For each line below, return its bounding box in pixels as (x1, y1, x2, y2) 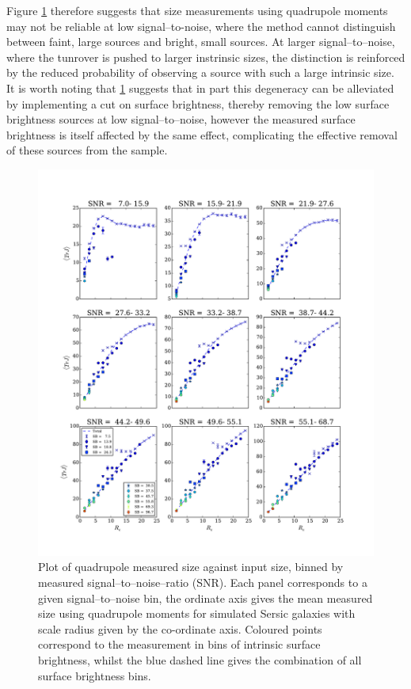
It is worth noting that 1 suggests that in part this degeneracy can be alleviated (6, 79, 394, 96)
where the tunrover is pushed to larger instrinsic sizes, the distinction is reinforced (6, 48, 405, 65)
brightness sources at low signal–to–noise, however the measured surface (6, 111, 356, 128)
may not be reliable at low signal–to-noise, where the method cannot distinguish (6, 17, 396, 34)
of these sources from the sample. (6, 142, 168, 158)
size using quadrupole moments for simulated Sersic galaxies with (38, 605, 356, 622)
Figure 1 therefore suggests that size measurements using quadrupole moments (6, 2, 388, 18)
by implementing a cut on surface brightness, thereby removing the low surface (6, 95, 390, 112)
